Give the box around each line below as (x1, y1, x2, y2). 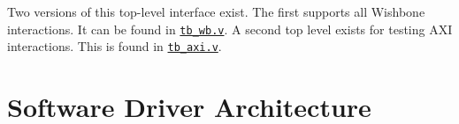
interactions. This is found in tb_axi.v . (7, 37, 222, 55)
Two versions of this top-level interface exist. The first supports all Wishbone (7, 3, 425, 20)
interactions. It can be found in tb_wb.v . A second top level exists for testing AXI (7, 19, 453, 38)
